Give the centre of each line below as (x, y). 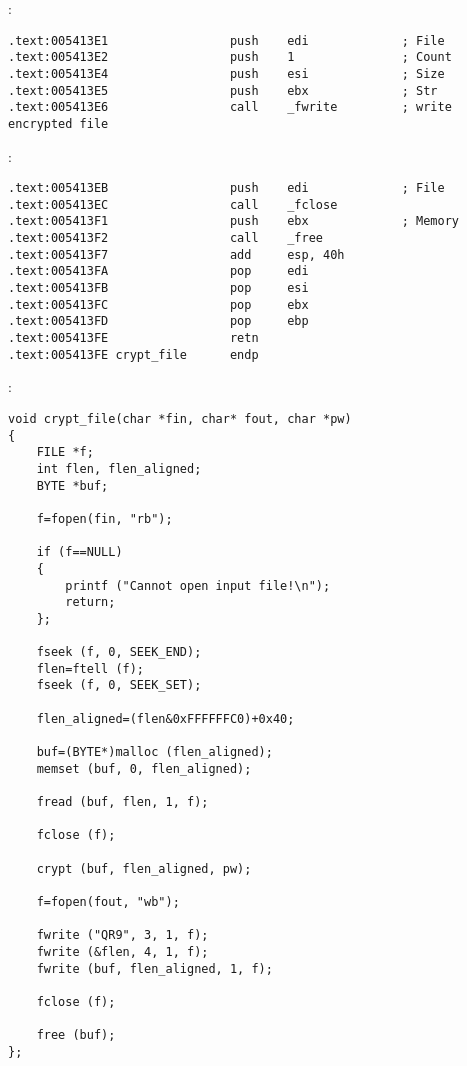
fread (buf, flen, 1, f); (122, 802)
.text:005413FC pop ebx (158, 304)
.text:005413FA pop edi (158, 271)
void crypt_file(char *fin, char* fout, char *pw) (180, 418)
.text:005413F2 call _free (165, 238)
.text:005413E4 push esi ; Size (226, 73)
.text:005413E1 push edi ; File (226, 40)
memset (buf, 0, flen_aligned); (144, 768)
